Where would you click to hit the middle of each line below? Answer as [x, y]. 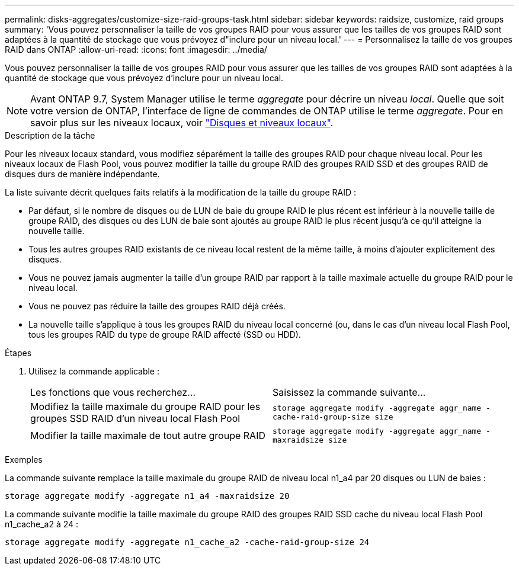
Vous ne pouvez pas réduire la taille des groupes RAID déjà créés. [157, 306]
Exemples [24, 459]
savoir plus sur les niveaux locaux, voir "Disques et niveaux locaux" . [182, 123]
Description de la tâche [50, 135]
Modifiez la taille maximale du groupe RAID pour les [145, 406]
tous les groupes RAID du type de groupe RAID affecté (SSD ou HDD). [165, 334]
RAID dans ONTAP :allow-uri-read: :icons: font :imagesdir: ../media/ [136, 49]
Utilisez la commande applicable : [94, 371]
